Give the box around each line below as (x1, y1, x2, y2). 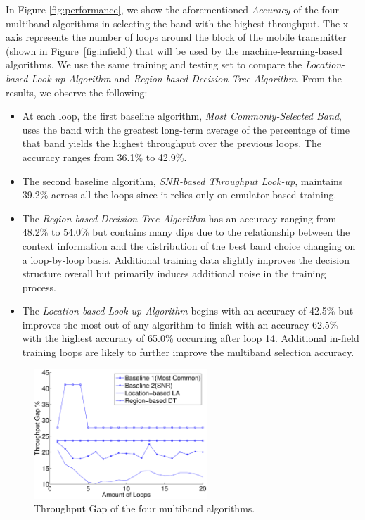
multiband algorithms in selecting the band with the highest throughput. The (6, 15, 340, 30)
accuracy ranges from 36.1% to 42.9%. (22, 149, 187, 164)
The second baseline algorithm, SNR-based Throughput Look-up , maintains (22, 173, 343, 188)
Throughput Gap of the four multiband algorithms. (34, 501, 255, 516)
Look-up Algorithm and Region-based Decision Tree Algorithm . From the (31, 70, 342, 85)
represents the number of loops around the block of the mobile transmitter (25, 30, 347, 44)
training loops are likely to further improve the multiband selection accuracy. (22, 345, 354, 360)
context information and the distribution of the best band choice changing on (22, 238, 356, 253)
